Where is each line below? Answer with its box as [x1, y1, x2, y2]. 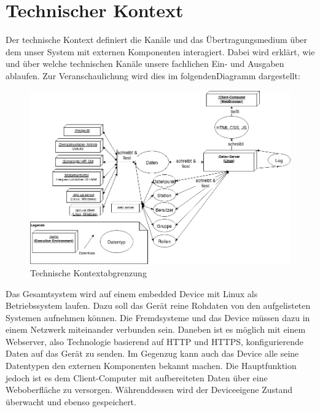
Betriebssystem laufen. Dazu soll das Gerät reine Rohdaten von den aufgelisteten [6, 299, 311, 312]
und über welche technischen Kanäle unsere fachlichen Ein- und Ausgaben [6, 57, 284, 70]
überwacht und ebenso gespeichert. [6, 395, 136, 408]
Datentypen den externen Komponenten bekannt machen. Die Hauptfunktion [6, 359, 297, 372]
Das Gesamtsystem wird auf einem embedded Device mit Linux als [6, 287, 258, 300]
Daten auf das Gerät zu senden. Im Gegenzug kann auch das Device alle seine [6, 347, 299, 360]
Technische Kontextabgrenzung [30, 266, 147, 279]
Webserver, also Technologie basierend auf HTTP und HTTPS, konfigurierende [6, 335, 304, 348]
